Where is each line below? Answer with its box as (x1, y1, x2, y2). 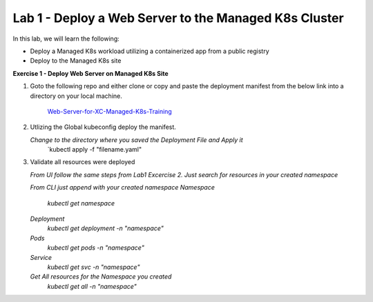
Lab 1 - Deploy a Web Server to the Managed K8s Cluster (12, 10, 345, 26)
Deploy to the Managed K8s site (30, 57, 122, 65)
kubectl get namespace (47, 199, 115, 207)
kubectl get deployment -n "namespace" (47, 224, 164, 232)
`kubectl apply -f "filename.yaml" (47, 145, 142, 154)
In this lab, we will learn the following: (12, 34, 120, 43)
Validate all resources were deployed (30, 158, 135, 166)
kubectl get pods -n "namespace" (47, 243, 144, 252)
